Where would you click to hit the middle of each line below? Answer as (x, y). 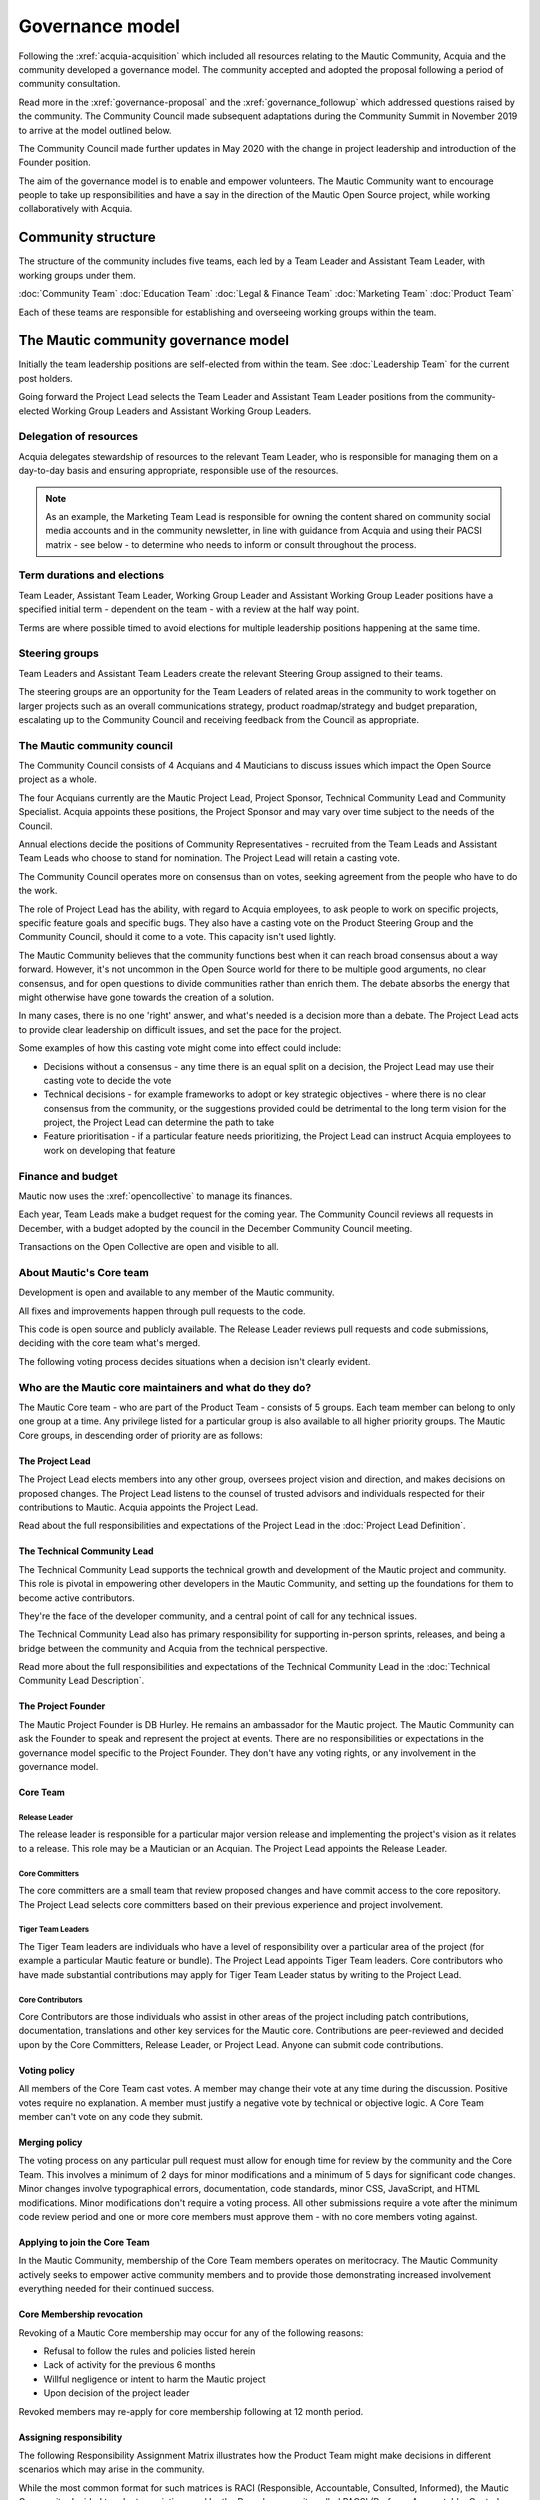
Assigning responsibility (70, 2437)
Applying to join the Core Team (84, 2242)
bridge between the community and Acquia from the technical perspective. (173, 1648)
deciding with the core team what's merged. (109, 1343)
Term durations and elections (91, 575)
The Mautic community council (96, 745)
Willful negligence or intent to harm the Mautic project (154, 2379)
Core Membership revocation (81, 2314)
